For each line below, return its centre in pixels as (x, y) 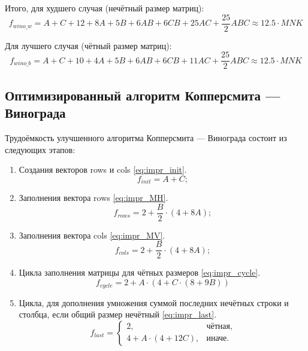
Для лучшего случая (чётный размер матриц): (88, 45)
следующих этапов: (40, 149)
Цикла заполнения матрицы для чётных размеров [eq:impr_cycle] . (140, 272)
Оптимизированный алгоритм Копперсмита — (143, 95)
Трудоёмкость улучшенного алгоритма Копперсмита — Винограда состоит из (146, 137)
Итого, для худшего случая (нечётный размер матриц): (105, 8)
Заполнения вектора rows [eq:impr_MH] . (93, 198)
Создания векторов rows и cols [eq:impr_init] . (103, 170)
